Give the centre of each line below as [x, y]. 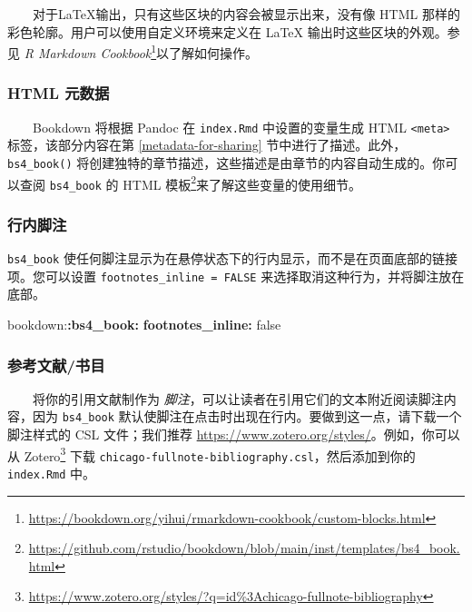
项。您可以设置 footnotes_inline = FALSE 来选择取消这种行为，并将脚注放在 [236, 276]
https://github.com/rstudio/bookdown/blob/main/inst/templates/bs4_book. [244, 548]
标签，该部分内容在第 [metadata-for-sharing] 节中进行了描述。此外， [207, 145]
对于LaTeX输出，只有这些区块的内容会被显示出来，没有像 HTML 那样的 [246, 14]
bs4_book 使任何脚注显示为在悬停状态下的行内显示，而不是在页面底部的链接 [232, 258]
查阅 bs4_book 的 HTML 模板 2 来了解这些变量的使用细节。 [190, 183]
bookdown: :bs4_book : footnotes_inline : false [144, 324]
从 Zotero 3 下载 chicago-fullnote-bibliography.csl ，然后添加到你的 [211, 454]
